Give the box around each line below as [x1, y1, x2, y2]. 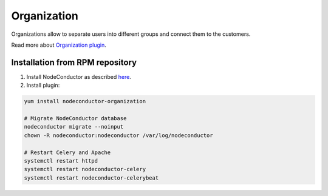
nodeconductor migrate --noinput [24, 123, 124, 130]
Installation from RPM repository [11, 57, 137, 67]
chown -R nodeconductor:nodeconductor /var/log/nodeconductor [24, 132, 213, 139]
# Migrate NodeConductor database [24, 115, 127, 121]
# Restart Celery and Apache [24, 149, 111, 156]
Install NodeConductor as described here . [26, 73, 132, 80]
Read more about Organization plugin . [11, 41, 106, 49]
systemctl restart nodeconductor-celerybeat [24, 174, 159, 181]
